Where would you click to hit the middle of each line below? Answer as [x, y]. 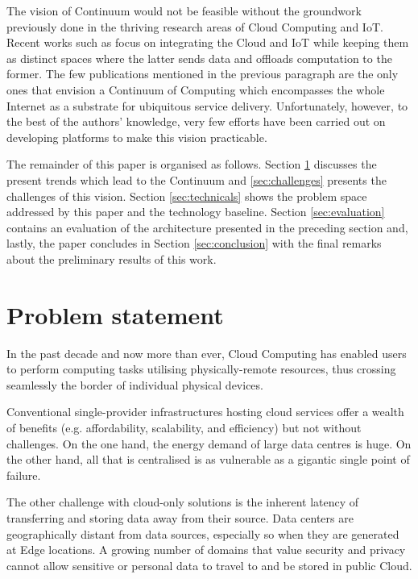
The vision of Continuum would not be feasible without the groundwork [184, 10]
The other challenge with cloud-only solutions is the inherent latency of [183, 502]
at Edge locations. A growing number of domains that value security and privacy [206, 550]
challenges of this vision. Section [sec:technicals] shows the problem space [187, 196]
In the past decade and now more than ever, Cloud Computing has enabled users [207, 353]
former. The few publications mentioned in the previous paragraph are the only [203, 74]
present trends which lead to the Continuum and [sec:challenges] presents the [197, 179]
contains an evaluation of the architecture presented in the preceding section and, [207, 227]
